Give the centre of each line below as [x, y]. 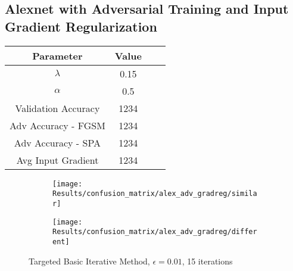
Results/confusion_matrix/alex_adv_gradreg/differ [155, 232]
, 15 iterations [207, 261]
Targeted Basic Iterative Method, [89, 261]
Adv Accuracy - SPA [57, 142]
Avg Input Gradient [57, 160]
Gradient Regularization [81, 26]
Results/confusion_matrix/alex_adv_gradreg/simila [155, 194]
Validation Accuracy [57, 108]
